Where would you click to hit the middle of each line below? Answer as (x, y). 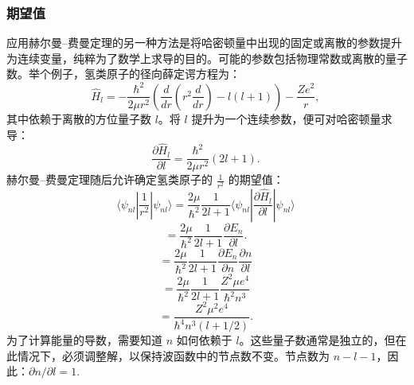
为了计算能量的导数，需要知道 (84, 340)
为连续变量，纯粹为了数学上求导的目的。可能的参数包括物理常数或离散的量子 (207, 58)
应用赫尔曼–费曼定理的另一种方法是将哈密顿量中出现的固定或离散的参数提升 (204, 43)
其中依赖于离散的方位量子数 (79, 118)
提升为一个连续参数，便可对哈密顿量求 (292, 118)
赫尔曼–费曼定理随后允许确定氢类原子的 (109, 179)
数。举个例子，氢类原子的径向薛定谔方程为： (123, 74)
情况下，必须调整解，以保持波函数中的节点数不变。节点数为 (173, 355)
